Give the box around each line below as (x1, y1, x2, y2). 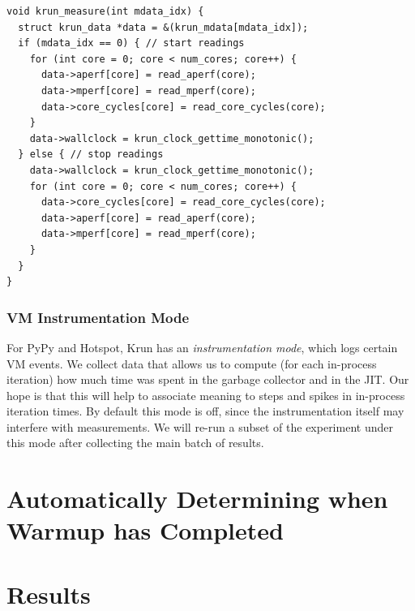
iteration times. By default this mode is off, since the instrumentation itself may (6, 402, 404, 420)
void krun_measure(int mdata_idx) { (6, 6, 204, 17)
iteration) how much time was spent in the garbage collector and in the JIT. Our (6, 371, 409, 388)
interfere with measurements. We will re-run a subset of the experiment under (6, 418, 393, 435)
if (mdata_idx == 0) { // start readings (18, 37, 245, 49)
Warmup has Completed (6, 514, 284, 547)
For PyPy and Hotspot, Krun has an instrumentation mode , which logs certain (6, 338, 398, 355)
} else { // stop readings (18, 148, 164, 161)
